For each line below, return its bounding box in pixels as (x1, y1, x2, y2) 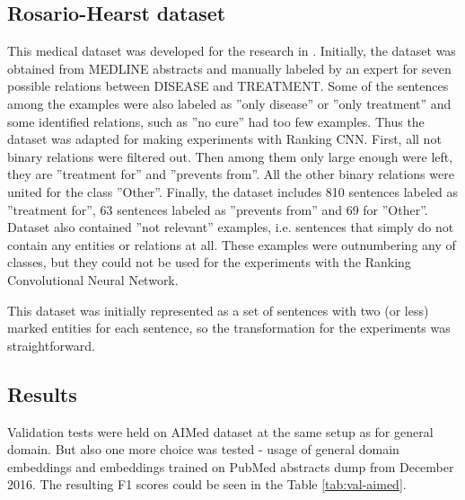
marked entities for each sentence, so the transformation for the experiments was (7, 318, 451, 337)
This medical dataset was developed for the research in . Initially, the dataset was (7, 41, 456, 60)
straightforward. (7, 335, 95, 354)
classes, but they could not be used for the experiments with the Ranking (7, 253, 411, 272)
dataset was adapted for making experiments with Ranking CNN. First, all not (7, 129, 442, 148)
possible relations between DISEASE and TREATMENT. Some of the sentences (7, 76, 449, 95)
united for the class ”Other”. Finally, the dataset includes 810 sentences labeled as (7, 182, 459, 201)
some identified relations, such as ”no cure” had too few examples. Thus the (7, 112, 425, 130)
